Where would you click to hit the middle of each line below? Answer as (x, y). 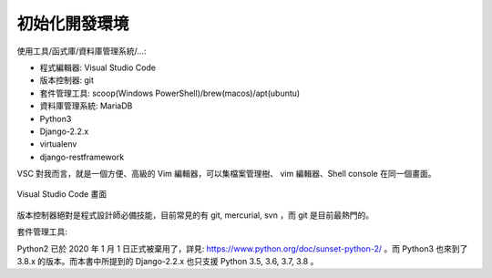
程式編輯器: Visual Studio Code (98, 67)
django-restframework (82, 157)
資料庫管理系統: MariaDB (86, 106)
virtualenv (58, 144)
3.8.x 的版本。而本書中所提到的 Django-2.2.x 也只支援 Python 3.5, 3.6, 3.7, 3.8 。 (168, 262)
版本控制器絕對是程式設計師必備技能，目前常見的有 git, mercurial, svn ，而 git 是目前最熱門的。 (195, 215)
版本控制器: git (67, 80)
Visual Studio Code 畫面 (62, 194)
